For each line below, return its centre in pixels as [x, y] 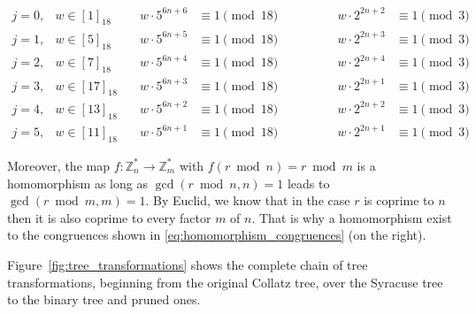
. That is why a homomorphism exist [352, 217]
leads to [308, 183]
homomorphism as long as [77, 183]
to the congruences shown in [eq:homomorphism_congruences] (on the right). [217, 235]
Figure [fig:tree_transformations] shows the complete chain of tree [188, 264]
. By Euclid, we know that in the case [248, 200]
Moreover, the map [58, 165]
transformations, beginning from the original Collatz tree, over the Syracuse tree [225, 282]
